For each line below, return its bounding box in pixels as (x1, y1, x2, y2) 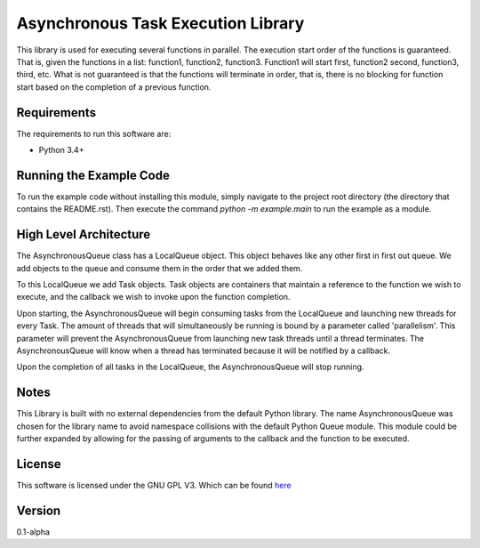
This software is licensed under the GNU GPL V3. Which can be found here (16, 479, 292, 490)
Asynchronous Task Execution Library (16, 13, 305, 33)
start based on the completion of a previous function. (16, 81, 212, 93)
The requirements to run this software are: (16, 128, 172, 139)
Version (16, 503, 61, 518)
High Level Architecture (16, 227, 151, 242)
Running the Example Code (16, 167, 171, 182)
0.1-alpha (16, 526, 51, 537)
